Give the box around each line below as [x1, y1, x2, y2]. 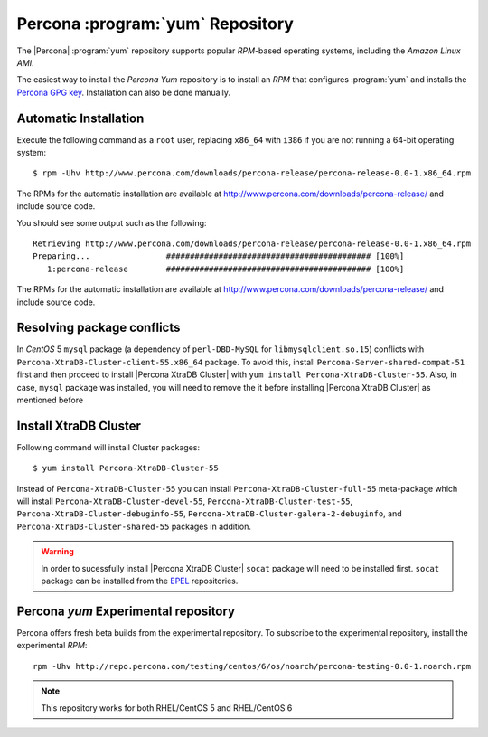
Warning [41, 546, 74, 557]
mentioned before [16, 394, 84, 405]
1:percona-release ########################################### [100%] [46, 263, 405, 274]
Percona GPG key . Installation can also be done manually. [16, 87, 230, 98]
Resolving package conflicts [16, 320, 181, 335]
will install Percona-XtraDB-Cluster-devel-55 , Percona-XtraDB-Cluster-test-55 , [16, 496, 353, 506]
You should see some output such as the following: [16, 217, 207, 228]
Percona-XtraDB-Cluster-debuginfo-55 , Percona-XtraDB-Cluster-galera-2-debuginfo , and [16, 508, 402, 519]
